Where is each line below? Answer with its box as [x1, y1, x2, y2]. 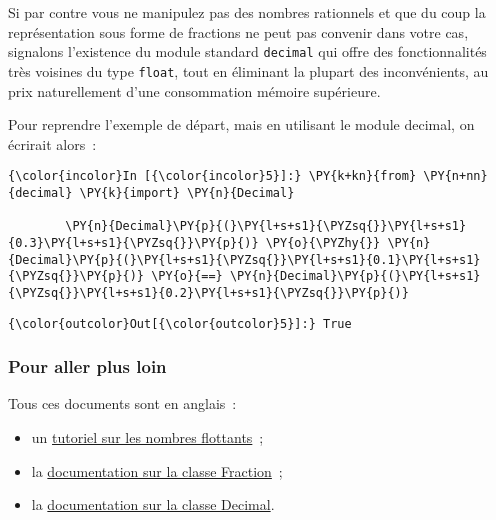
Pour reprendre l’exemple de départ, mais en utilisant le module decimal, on [8, 114, 475, 135]
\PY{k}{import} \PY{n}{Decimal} [79, 185, 295, 200]
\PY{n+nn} [423, 169, 488, 184]
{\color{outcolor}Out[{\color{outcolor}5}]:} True [8, 316, 352, 331]
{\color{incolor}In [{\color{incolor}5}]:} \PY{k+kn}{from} [8, 169, 417, 184]
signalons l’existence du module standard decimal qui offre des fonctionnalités [8, 41, 487, 62]
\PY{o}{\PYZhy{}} [265, 235, 381, 250]
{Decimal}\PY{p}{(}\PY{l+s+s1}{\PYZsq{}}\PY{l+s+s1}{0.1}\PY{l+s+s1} [8, 252, 481, 267]
